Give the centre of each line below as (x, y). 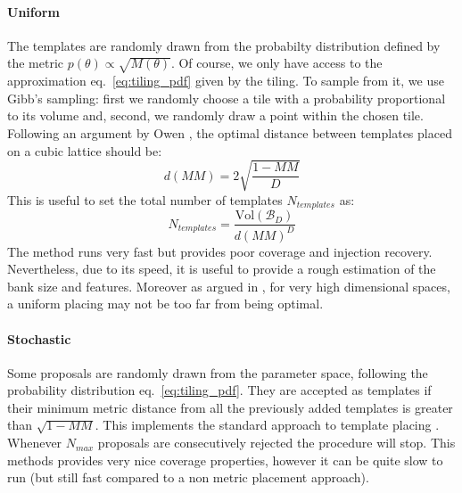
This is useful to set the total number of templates (145, 199)
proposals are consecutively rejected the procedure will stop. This (276, 443)
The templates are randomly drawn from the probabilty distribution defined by (224, 45)
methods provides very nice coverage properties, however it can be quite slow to (225, 460)
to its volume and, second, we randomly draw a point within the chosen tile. (215, 115)
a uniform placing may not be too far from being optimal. (165, 304)
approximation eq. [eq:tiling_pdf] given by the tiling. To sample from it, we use (226, 81)
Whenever (35, 443)
